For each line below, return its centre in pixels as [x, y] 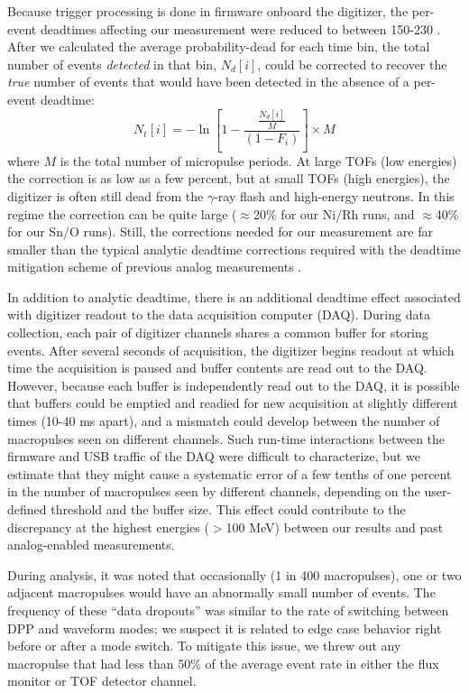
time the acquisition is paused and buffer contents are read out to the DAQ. [217, 368]
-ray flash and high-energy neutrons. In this [334, 195]
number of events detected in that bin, [112, 64]
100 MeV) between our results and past [335, 527]
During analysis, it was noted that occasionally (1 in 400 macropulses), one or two [234, 574]
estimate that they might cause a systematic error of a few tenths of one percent [230, 473]
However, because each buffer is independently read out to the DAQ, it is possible [234, 385]
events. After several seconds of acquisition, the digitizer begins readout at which [231, 350]
